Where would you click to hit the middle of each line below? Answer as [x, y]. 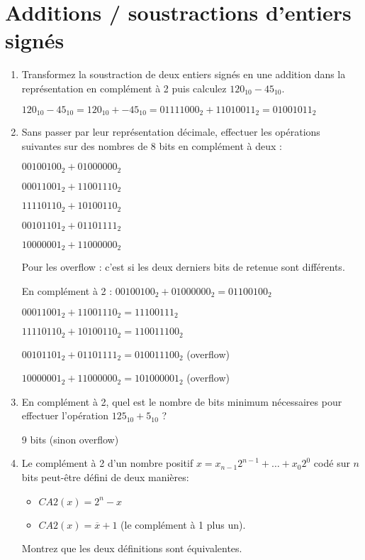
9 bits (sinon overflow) [70, 439]
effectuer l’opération [65, 415]
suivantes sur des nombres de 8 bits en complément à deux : [152, 145]
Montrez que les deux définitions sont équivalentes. [132, 548]
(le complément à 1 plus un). [183, 524]
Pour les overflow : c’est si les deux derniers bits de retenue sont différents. [183, 267]
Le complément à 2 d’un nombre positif [107, 463]
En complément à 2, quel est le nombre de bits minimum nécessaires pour [182, 401]
